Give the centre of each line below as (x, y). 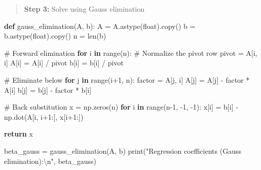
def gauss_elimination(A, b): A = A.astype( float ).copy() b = (100, 26)
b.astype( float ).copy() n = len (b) (55, 36)
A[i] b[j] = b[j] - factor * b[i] (48, 90)
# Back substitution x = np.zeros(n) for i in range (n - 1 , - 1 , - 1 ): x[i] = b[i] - (121, 107)
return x (18, 134)
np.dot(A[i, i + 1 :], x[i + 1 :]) (44, 116)
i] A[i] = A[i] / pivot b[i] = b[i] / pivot (64, 63)
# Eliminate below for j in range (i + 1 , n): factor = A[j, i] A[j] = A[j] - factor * (127, 79)
